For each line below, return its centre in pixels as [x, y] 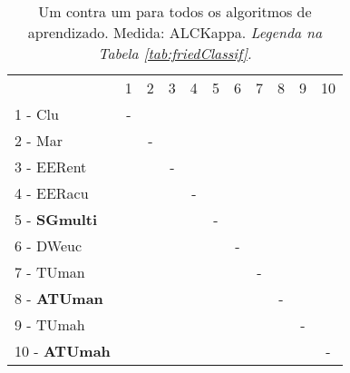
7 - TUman [50, 272]
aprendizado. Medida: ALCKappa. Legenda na [175, 32]
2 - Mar [39, 140]
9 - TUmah [50, 324]
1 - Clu [37, 114]
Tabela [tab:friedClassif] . [175, 53]
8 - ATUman [59, 298]
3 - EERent [51, 167]
